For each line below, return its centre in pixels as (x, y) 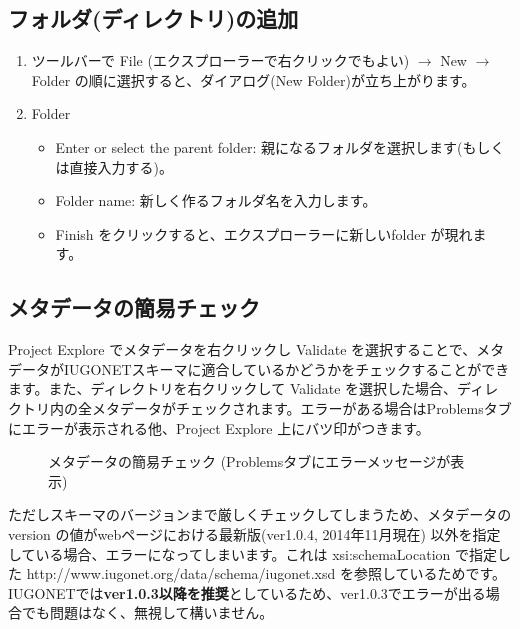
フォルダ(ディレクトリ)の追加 (153, 18)
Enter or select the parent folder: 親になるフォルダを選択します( (259, 146)
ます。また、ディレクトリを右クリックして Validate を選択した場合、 (233, 388)
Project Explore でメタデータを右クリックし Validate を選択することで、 (242, 349)
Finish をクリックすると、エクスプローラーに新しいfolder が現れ (264, 233)
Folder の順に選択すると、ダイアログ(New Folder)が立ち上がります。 (253, 79)
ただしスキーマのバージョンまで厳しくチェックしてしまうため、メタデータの (260, 514)
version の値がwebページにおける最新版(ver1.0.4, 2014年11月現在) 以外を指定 (254, 533)
